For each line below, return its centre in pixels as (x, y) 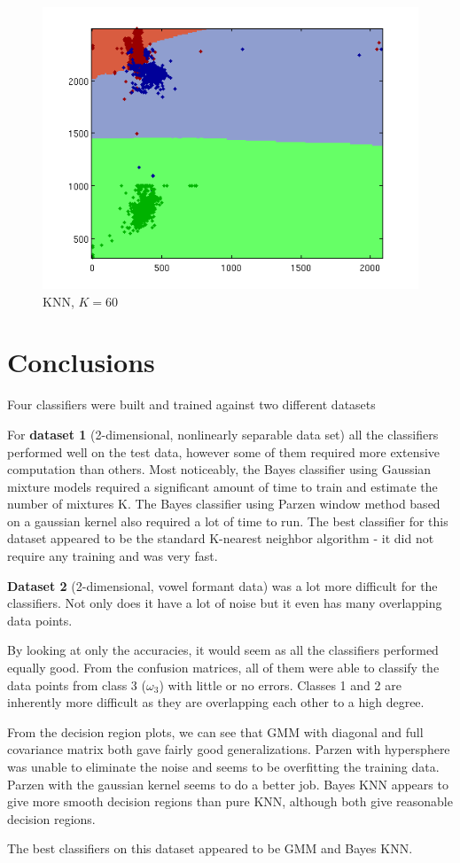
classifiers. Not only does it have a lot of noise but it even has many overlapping (225, 603)
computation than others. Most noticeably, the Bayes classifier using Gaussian (219, 469)
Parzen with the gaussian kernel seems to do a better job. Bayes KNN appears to (228, 784)
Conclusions (81, 362)
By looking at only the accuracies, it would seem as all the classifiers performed (223, 650)
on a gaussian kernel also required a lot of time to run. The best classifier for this (228, 521)
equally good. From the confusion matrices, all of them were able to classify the (223, 668)
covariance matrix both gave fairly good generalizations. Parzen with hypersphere (229, 749)
